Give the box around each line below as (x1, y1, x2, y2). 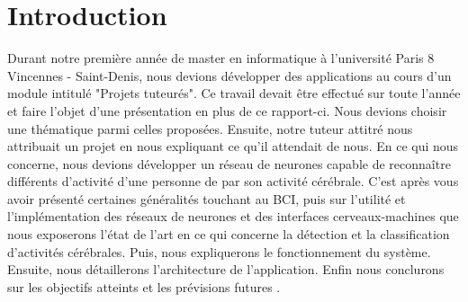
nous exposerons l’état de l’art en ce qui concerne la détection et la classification (7, 225, 450, 244)
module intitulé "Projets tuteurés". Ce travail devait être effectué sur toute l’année (7, 84, 461, 102)
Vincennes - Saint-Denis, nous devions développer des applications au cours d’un (7, 66, 452, 84)
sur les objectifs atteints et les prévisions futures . (7, 277, 281, 296)
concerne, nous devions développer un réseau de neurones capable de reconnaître (7, 154, 451, 173)
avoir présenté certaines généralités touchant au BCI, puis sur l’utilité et (7, 189, 406, 208)
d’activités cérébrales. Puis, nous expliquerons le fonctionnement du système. (7, 242, 431, 261)
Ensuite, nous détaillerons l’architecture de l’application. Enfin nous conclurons (7, 260, 445, 279)
